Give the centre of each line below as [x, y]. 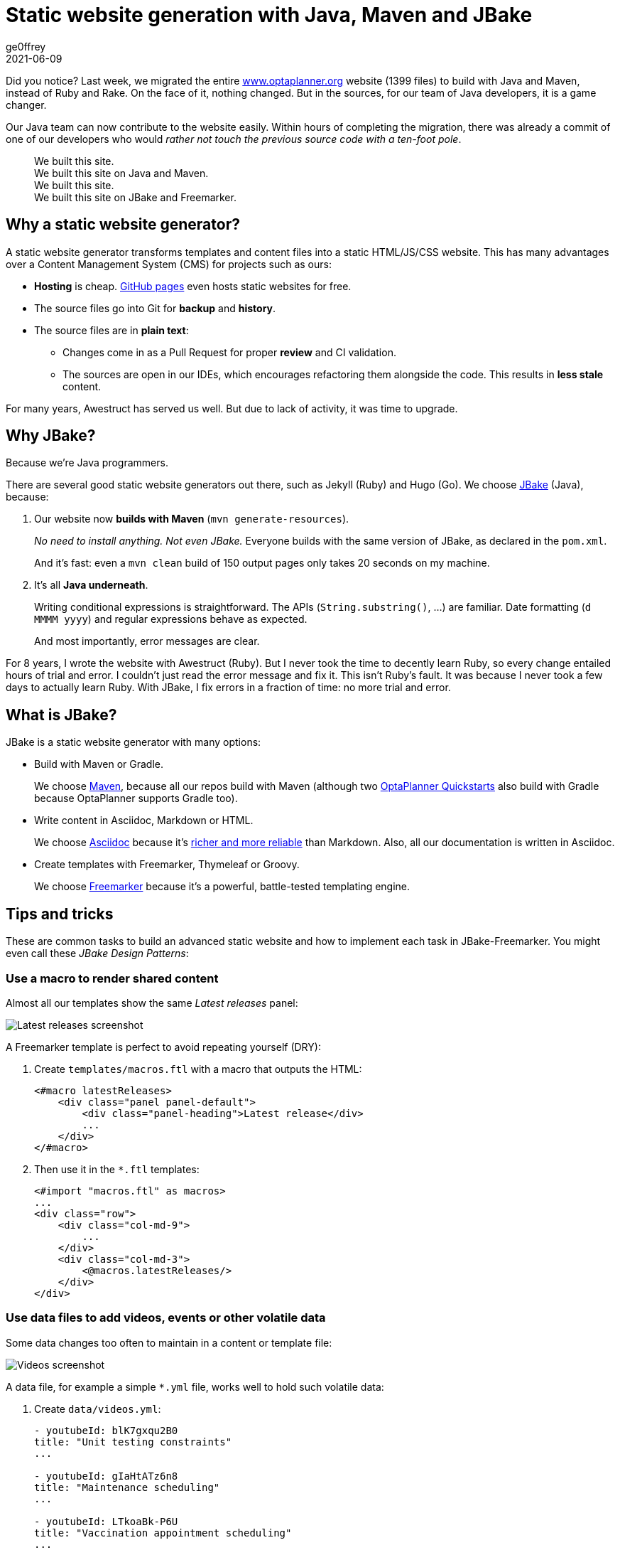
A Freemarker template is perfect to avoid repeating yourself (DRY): [163, 1047]
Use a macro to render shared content [112, 978]
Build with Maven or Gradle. [99, 764]
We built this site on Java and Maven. [121, 173]
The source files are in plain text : [112, 330]
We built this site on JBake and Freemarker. [135, 197]
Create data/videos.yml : [98, 1409]
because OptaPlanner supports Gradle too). [136, 798]
